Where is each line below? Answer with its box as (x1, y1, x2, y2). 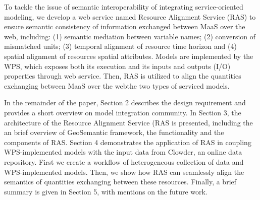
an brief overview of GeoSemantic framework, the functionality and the (4, 127, 224, 138)
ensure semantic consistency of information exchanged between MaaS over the (4, 21, 245, 32)
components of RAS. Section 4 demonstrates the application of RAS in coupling (4, 137, 251, 147)
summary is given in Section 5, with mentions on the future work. (4, 186, 207, 196)
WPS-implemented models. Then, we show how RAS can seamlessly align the (4, 166, 244, 177)
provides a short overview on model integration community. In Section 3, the (4, 107, 241, 117)
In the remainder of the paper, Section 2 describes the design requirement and (4, 97, 246, 108)
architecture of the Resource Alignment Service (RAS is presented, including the (4, 117, 253, 127)
